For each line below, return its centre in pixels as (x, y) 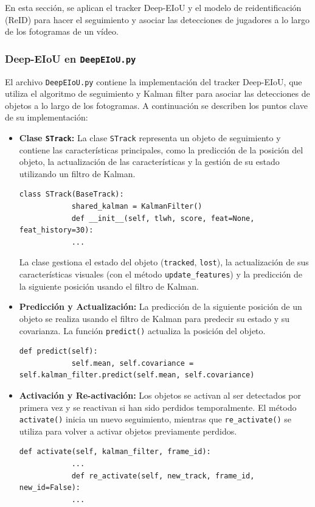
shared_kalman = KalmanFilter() (137, 207)
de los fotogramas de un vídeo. (62, 31)
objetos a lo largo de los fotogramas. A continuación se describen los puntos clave (157, 105)
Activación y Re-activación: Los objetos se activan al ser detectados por (160, 395)
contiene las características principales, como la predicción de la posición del (161, 149)
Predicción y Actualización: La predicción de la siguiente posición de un (161, 306)
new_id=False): (50, 488)
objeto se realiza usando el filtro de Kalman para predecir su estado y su (154, 318)
